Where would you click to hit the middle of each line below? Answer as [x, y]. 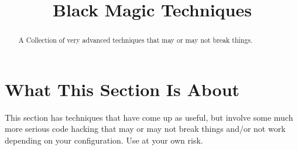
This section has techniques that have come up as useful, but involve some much [149, 117]
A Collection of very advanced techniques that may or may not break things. [136, 40]
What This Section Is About [122, 89]
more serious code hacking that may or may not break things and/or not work [145, 129]
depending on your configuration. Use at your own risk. [104, 140]
